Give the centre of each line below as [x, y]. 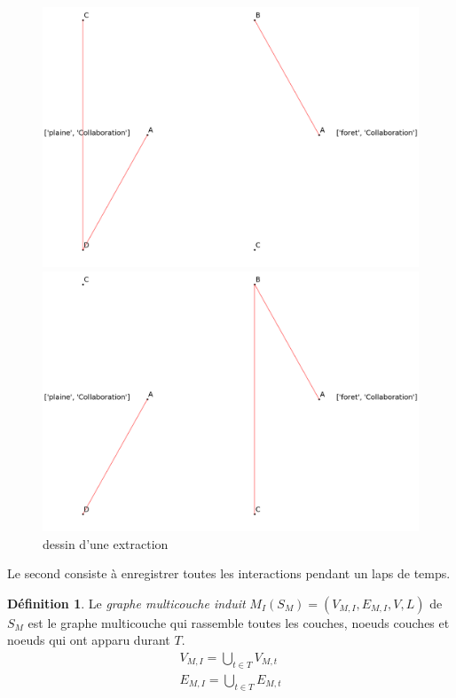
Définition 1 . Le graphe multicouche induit [126, 603]
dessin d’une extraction [106, 543]
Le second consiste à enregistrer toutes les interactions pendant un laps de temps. [229, 573]
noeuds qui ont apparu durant [89, 640]
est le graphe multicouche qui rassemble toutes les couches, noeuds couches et [239, 622]
